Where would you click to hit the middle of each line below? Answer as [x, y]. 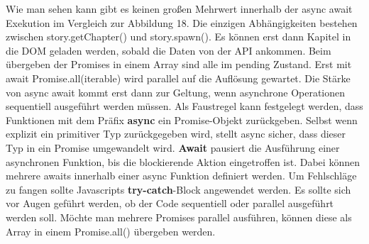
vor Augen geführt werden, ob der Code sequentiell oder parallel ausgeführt [170, 203]
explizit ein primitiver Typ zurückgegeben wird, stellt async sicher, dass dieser [176, 134]
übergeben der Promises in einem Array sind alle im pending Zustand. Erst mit [179, 64]
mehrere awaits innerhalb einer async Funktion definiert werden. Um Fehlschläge [181, 176]
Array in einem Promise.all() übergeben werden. [111, 231]
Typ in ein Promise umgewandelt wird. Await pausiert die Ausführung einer [173, 147]
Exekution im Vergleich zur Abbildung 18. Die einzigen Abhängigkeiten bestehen [182, 22]
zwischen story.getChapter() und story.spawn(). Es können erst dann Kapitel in [178, 37]
